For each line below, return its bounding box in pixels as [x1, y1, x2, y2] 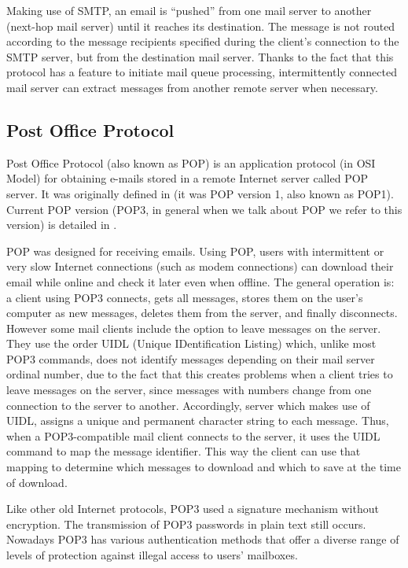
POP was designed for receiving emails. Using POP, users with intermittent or [6, 242, 384, 259]
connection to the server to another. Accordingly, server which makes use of [6, 396, 370, 413]
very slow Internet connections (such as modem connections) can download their [6, 258, 394, 275]
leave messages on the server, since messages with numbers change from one [6, 382, 372, 398]
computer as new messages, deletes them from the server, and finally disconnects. [6, 304, 398, 321]
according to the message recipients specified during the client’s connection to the [6, 33, 399, 50]
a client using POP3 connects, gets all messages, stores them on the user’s [6, 289, 363, 305]
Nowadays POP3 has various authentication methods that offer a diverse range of [6, 531, 399, 548]
